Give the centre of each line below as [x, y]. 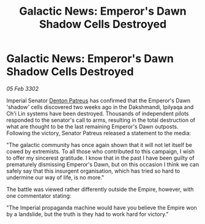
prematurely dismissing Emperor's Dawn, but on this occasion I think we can [103, 164]
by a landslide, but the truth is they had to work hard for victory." [88, 214]
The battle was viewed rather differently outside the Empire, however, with [100, 189]
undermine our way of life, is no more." [55, 177]
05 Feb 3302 [22, 88]
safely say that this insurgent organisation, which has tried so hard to [93, 171]
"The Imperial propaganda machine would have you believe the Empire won [102, 207]
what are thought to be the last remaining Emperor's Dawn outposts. [92, 126]
